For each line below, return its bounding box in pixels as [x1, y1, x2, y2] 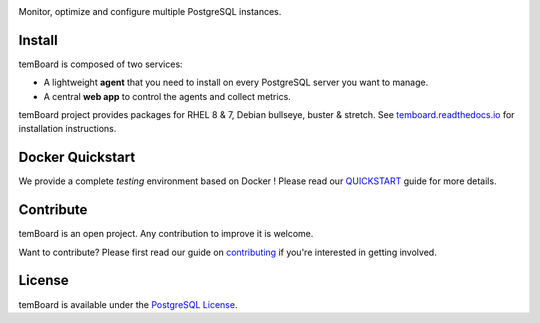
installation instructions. [18, 123, 117, 135]
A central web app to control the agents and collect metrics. [43, 90, 292, 102]
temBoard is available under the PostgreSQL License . [18, 298, 238, 310]
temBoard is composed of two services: [18, 58, 184, 70]
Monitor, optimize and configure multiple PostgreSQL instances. [18, 6, 282, 17]
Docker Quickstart [18, 149, 136, 166]
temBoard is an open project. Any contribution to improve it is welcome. [18, 228, 314, 240]
